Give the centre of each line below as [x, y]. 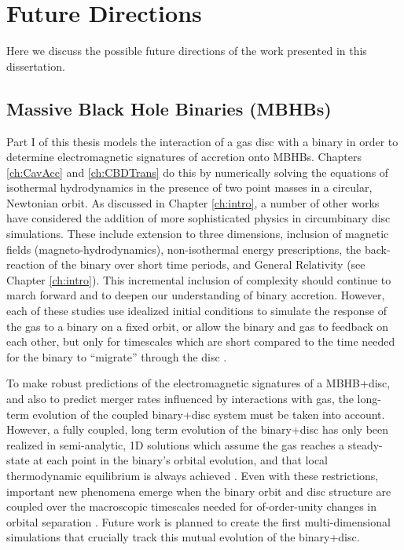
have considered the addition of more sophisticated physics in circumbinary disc [198, 218]
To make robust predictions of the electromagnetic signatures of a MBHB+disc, [198, 383]
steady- [365, 444]
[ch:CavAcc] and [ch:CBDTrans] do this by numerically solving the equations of [198, 172]
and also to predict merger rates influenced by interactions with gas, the [180, 399]
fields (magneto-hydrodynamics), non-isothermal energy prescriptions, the [184, 249]
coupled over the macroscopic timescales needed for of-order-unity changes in [192, 506]
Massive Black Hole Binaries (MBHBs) [169, 108]
